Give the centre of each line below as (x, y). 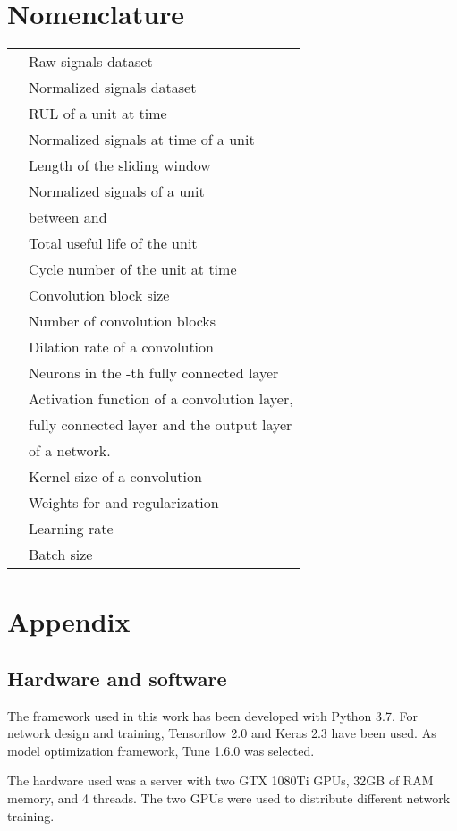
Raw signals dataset (91, 62)
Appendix (69, 621)
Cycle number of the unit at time (133, 269)
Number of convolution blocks (123, 321)
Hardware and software (117, 678)
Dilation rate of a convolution (121, 347)
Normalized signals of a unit (117, 191)
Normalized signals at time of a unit (142, 140)
